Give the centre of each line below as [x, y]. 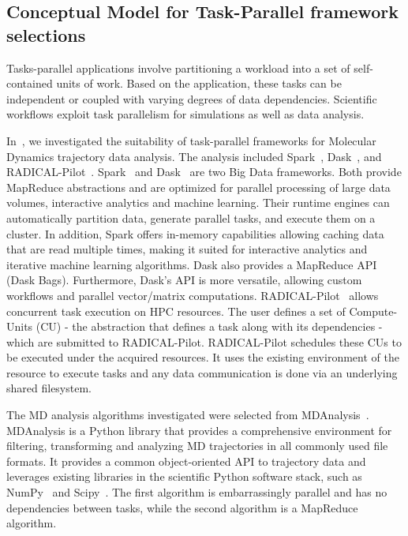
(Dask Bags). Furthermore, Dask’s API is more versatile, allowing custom [184, 280]
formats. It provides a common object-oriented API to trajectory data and [186, 461]
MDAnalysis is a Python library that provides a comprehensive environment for [199, 430]
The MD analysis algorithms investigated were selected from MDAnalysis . [188, 415]
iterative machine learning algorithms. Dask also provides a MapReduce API [192, 264]
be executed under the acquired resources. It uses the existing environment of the [203, 357]
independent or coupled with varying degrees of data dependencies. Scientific [192, 98]
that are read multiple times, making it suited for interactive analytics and [187, 249]
